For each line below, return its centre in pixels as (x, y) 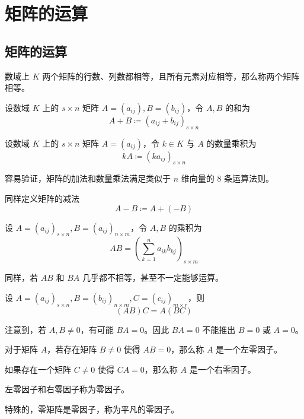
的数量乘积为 (231, 143)
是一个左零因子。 (249, 349)
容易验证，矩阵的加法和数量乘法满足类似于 (88, 178)
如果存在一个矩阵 (38, 369)
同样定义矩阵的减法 (42, 198)
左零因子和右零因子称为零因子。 (67, 389)
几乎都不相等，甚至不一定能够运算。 (153, 277)
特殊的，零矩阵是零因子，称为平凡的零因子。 (92, 409)
